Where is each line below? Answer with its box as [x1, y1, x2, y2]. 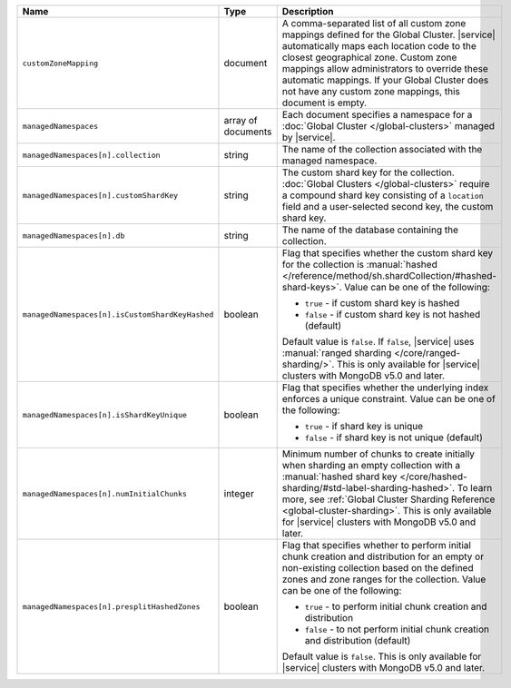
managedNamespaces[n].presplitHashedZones [22, 602, 201, 612]
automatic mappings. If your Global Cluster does [281, 74, 489, 86]
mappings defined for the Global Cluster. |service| [281, 28, 496, 41]
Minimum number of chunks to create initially [281, 447, 476, 460]
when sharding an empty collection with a [281, 459, 461, 471]
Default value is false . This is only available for [281, 650, 482, 663]
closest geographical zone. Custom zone [281, 51, 457, 64]
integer [223, 487, 254, 499]
